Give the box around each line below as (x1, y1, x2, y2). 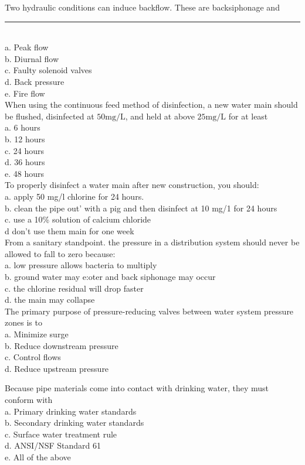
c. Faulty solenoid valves (5, 64, 92, 76)
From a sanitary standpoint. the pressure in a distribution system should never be (5, 236, 300, 248)
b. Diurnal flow (5, 52, 59, 64)
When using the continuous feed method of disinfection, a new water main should (5, 98, 298, 111)
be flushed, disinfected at (5, 110, 94, 122)
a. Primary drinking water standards (5, 405, 137, 417)
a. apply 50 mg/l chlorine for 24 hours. (5, 190, 144, 202)
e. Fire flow (5, 87, 45, 99)
